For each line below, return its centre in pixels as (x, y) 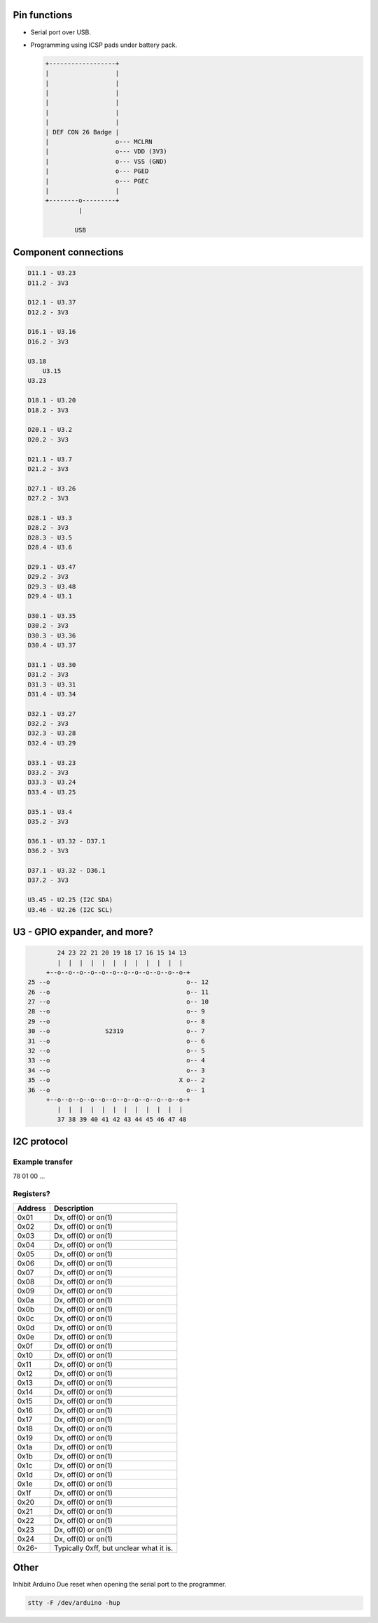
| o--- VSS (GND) (106, 161)
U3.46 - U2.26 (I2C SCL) (70, 909)
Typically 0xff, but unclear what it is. (113, 1548)
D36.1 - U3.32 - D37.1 (66, 841)
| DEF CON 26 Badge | (82, 132)
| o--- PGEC (97, 181)
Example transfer (43, 1162)
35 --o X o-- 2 (117, 1080)
